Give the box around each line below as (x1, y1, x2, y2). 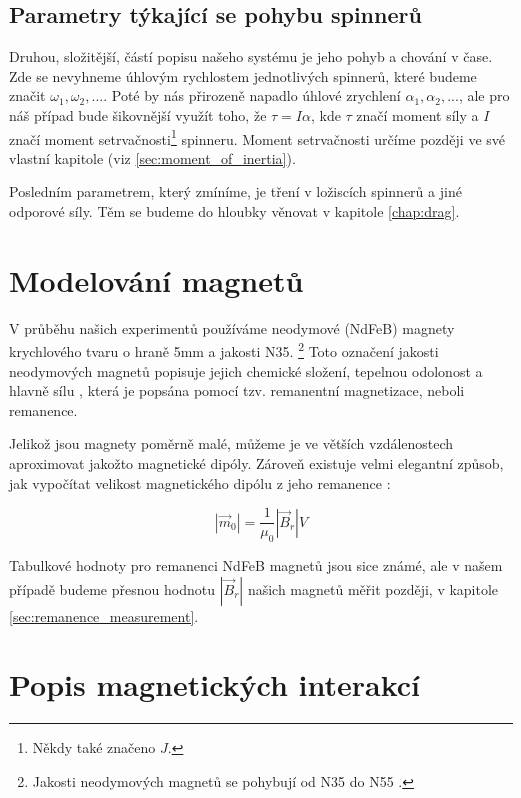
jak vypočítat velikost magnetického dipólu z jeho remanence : (9, 472, 391, 493)
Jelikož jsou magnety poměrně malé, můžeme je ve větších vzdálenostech (9, 433, 454, 454)
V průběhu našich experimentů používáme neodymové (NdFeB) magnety (9, 317, 455, 338)
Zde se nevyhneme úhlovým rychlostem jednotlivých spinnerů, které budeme (9, 65, 477, 86)
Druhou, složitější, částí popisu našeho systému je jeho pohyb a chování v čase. (9, 46, 493, 67)
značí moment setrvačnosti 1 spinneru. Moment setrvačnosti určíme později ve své (9, 125, 506, 149)
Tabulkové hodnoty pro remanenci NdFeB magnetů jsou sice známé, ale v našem (9, 555, 503, 575)
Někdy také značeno (32, 737, 156, 758)
